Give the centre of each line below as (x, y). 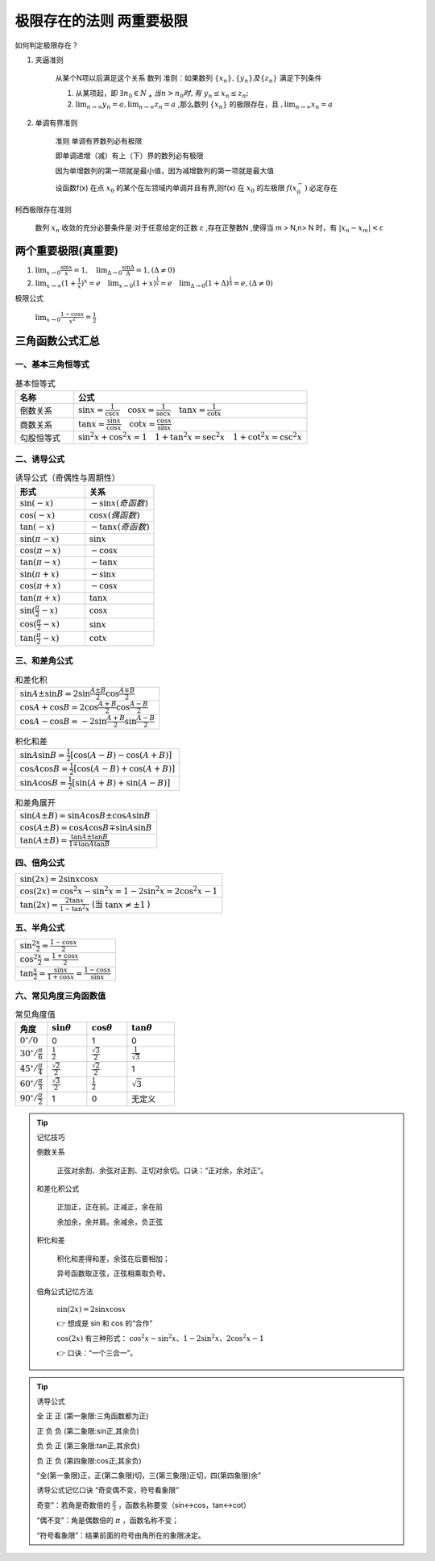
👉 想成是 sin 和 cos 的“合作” (105, 1323)
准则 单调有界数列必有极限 (99, 140)
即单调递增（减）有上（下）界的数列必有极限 (129, 156)
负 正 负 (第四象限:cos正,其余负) (89, 1460)
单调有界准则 (56, 123)
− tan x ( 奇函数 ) (120, 527)
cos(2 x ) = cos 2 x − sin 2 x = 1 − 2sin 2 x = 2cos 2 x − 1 (118, 890)
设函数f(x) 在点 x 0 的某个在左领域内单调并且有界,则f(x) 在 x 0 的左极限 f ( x (176, 188)
